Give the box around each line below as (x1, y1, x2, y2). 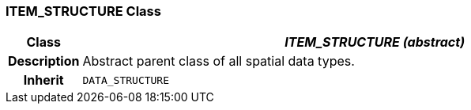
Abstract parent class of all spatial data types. (82, 53, 355, 70)
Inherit (23, 72, 64, 89)
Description (8, 53, 80, 70)
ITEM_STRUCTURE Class (6, 3, 161, 19)
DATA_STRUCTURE (82, 74, 170, 86)
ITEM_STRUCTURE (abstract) (284, 34, 465, 51)
